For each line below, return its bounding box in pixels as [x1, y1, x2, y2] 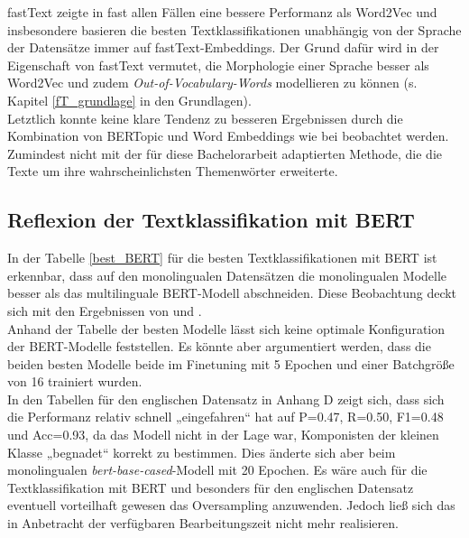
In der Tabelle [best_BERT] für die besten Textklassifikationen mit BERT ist [7, 248, 437, 267]
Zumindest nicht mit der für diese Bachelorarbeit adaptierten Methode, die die [7, 144, 443, 162]
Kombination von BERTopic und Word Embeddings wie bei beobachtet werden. [7, 126, 449, 145]
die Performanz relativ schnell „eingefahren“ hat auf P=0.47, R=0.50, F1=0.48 [7, 407, 444, 426]
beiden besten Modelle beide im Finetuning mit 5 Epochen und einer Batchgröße [7, 354, 455, 373]
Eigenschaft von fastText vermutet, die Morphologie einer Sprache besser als [7, 55, 429, 74]
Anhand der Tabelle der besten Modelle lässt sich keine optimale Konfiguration [7, 319, 445, 338]
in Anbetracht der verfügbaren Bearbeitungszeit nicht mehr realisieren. [7, 514, 399, 533]
